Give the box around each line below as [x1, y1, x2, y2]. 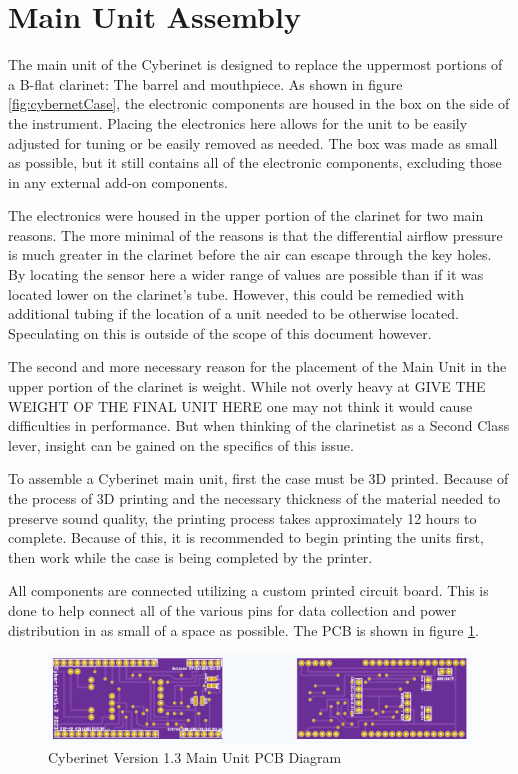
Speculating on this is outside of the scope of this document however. [8, 322, 432, 343]
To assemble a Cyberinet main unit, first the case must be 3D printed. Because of [8, 468, 509, 489]
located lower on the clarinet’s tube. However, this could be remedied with [8, 283, 465, 304]
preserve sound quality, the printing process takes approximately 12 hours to [8, 507, 477, 528]
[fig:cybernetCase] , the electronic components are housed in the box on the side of [8, 93, 510, 114]
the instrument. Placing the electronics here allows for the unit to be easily [8, 112, 468, 133]
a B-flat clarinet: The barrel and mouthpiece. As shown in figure [8, 73, 403, 94]
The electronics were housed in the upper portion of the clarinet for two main [8, 205, 484, 226]
